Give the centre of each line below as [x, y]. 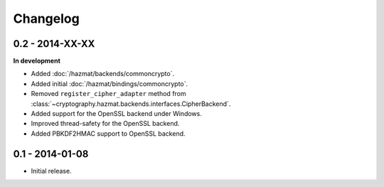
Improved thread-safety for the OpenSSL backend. [105, 124]
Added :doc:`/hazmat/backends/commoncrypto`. [102, 74]
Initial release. [51, 171]
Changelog [46, 18]
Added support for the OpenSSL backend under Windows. [116, 114]
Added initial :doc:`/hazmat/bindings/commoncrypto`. [110, 84]
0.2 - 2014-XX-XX [54, 44]
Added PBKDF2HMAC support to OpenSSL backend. [108, 133]
